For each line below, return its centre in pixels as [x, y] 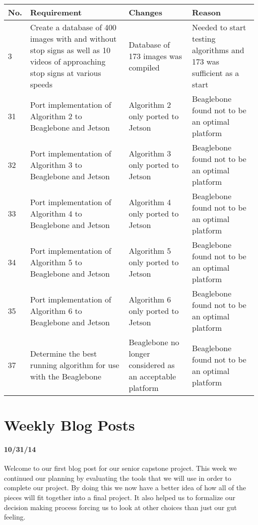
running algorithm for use [75, 365]
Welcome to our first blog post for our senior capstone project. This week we [121, 468]
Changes [146, 12]
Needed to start [219, 27]
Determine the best [64, 353]
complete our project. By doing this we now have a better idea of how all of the [125, 487]
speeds [41, 84]
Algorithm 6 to [56, 310]
